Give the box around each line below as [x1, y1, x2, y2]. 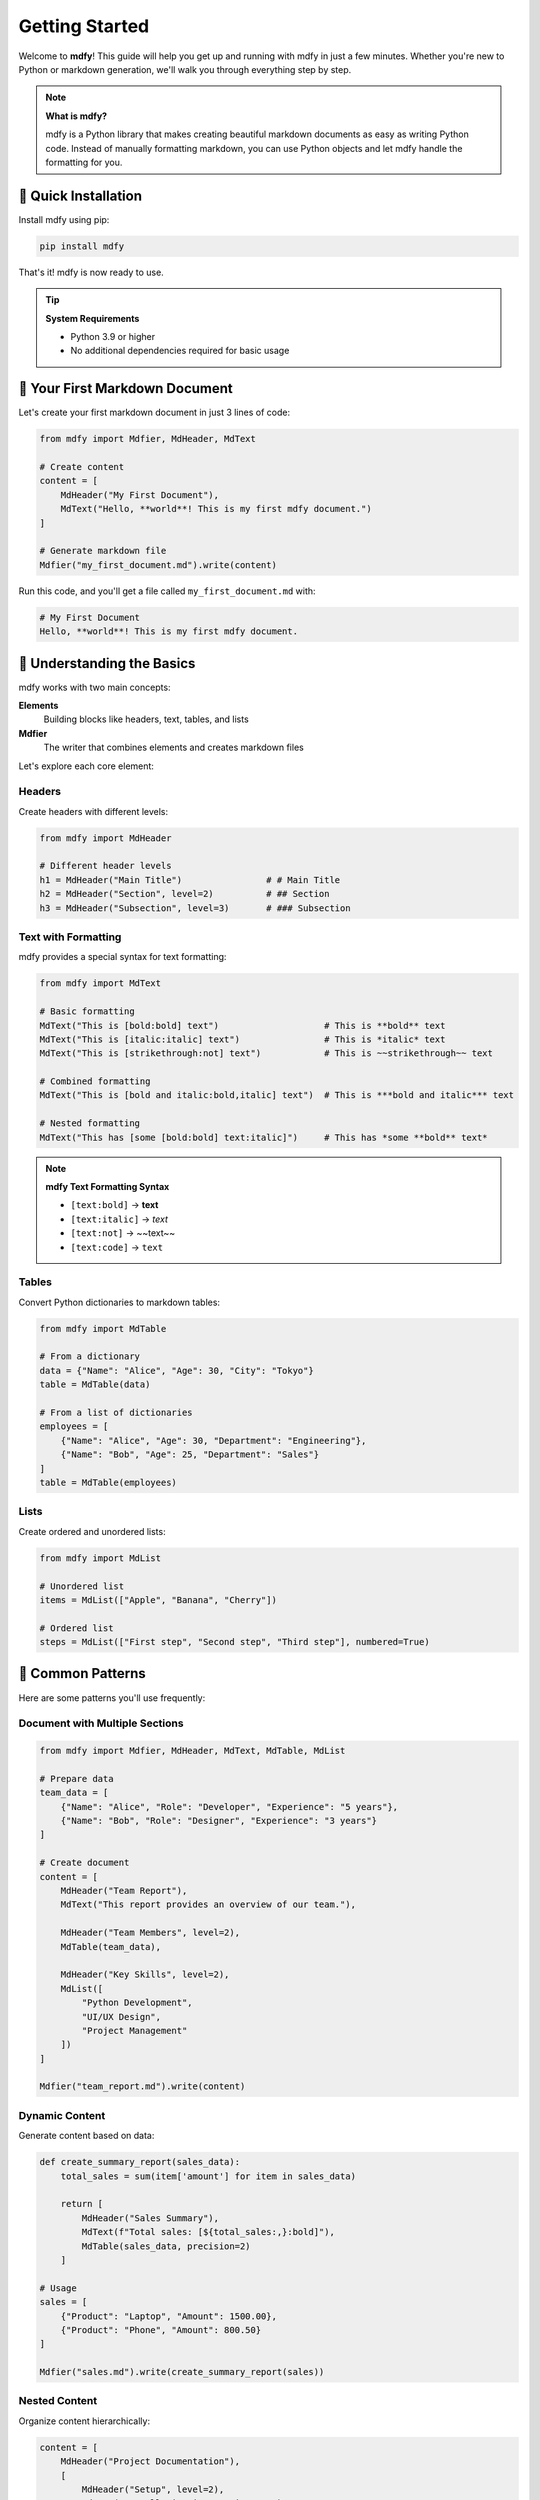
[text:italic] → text [70, 1213, 169, 1225]
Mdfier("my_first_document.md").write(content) [39, 559, 277, 570]
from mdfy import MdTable [39, 1323, 167, 1334]
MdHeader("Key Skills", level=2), [60, 1969, 230, 1980]
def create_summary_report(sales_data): [39, 2156, 240, 2168]
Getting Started [18, 15, 150, 37]
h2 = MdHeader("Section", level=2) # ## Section [39, 888, 330, 900]
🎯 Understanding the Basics [18, 655, 196, 672]
